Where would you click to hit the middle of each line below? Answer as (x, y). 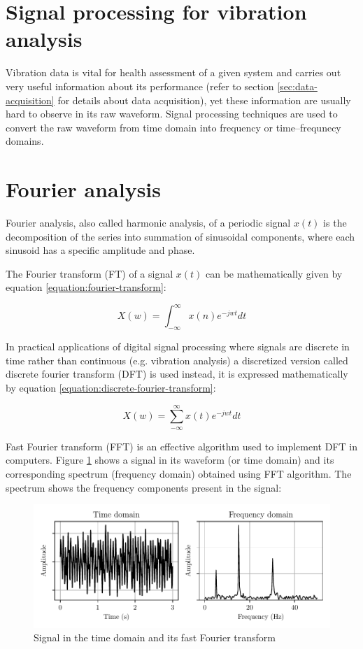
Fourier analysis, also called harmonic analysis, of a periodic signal (148, 222)
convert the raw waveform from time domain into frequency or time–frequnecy (173, 127)
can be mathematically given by (274, 273)
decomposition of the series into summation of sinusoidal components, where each (180, 236)
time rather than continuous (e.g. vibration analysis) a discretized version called (177, 360)
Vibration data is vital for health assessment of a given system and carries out (173, 72)
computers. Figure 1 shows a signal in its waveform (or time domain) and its (170, 460)
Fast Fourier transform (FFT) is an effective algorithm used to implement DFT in (181, 446)
